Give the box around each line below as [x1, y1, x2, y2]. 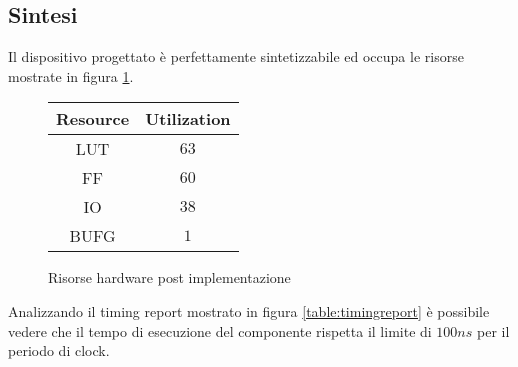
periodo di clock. [8, 340, 110, 361]
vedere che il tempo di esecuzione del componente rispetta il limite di [8, 320, 432, 341]
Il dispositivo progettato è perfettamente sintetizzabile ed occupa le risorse [8, 46, 464, 67]
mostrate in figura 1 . [8, 65, 134, 86]
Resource [56, 107, 130, 131]
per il [476, 320, 510, 341]
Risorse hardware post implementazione [48, 267, 291, 288]
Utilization [145, 107, 231, 131]
